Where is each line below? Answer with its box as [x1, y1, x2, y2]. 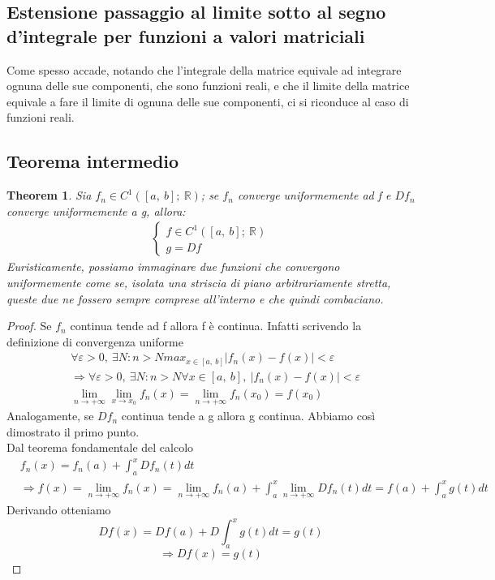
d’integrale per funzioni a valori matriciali [6, 23, 365, 48]
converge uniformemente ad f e [237, 187, 391, 204]
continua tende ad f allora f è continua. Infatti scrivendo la [70, 317, 362, 334]
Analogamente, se [6, 407, 94, 424]
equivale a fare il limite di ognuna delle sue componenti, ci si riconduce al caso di [6, 92, 409, 110]
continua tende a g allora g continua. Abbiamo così [121, 407, 376, 424]
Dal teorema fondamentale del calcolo [6, 439, 194, 456]
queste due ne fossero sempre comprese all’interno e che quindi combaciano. [6, 290, 384, 307]
